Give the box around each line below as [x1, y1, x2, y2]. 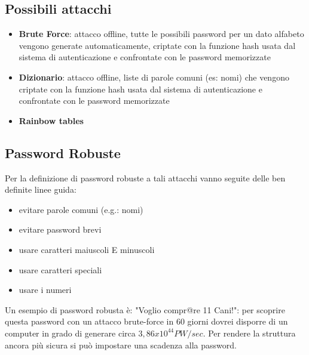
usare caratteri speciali [19, 263, 102, 276]
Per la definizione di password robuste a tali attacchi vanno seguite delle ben [5, 171, 286, 184]
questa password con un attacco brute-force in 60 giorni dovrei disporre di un [5, 315, 288, 328]
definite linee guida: [5, 183, 77, 196]
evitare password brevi [19, 223, 102, 236]
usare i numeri [19, 283, 72, 296]
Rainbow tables [19, 114, 84, 126]
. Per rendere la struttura [203, 326, 296, 339]
